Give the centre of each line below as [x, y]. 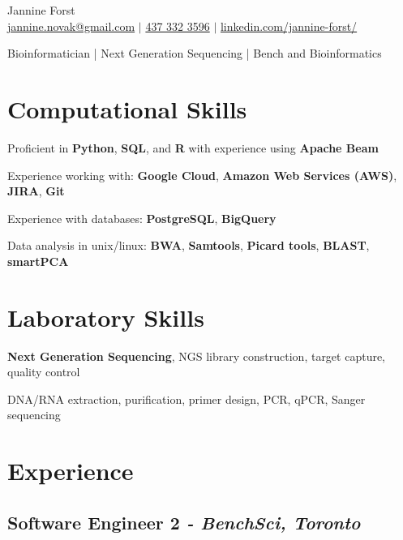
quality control [44, 372]
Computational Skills [127, 108]
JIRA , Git [36, 191]
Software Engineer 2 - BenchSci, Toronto [184, 522]
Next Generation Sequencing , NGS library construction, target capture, [197, 356]
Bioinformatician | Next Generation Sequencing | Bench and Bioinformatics [195, 53]
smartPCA [38, 261]
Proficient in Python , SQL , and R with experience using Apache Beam [193, 147]
